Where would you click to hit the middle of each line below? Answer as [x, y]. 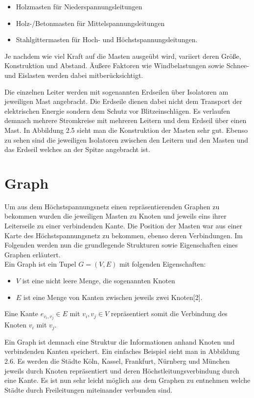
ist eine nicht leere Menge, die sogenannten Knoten [99, 280]
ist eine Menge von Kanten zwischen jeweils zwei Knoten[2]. [113, 297]
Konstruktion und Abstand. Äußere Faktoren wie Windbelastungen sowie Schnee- [127, 65]
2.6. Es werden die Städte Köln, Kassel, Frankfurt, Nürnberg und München [117, 361]
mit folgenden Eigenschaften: [162, 264]
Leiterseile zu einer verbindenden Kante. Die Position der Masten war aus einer [124, 226]
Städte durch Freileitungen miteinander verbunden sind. [89, 389]
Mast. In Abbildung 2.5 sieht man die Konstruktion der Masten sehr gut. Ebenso [126, 130]
